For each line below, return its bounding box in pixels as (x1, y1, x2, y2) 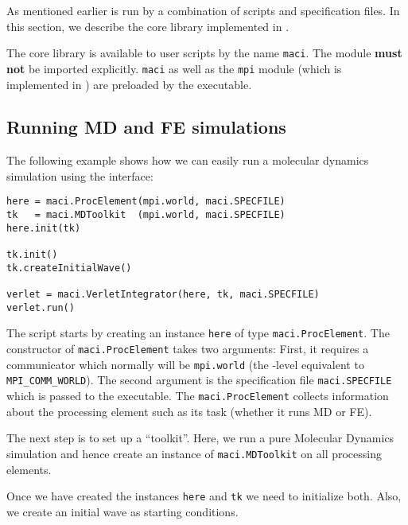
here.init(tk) (6, 222, 81, 234)
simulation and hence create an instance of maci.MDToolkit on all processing (6, 445, 382, 461)
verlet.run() (6, 301, 75, 313)
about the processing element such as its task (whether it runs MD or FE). (6, 402, 372, 419)
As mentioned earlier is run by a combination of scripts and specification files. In (6, 2, 400, 18)
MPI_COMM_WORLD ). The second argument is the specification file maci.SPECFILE (6, 371, 392, 388)
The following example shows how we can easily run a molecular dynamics (6, 152, 369, 169)
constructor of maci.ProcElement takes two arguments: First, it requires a (6, 340, 369, 357)
